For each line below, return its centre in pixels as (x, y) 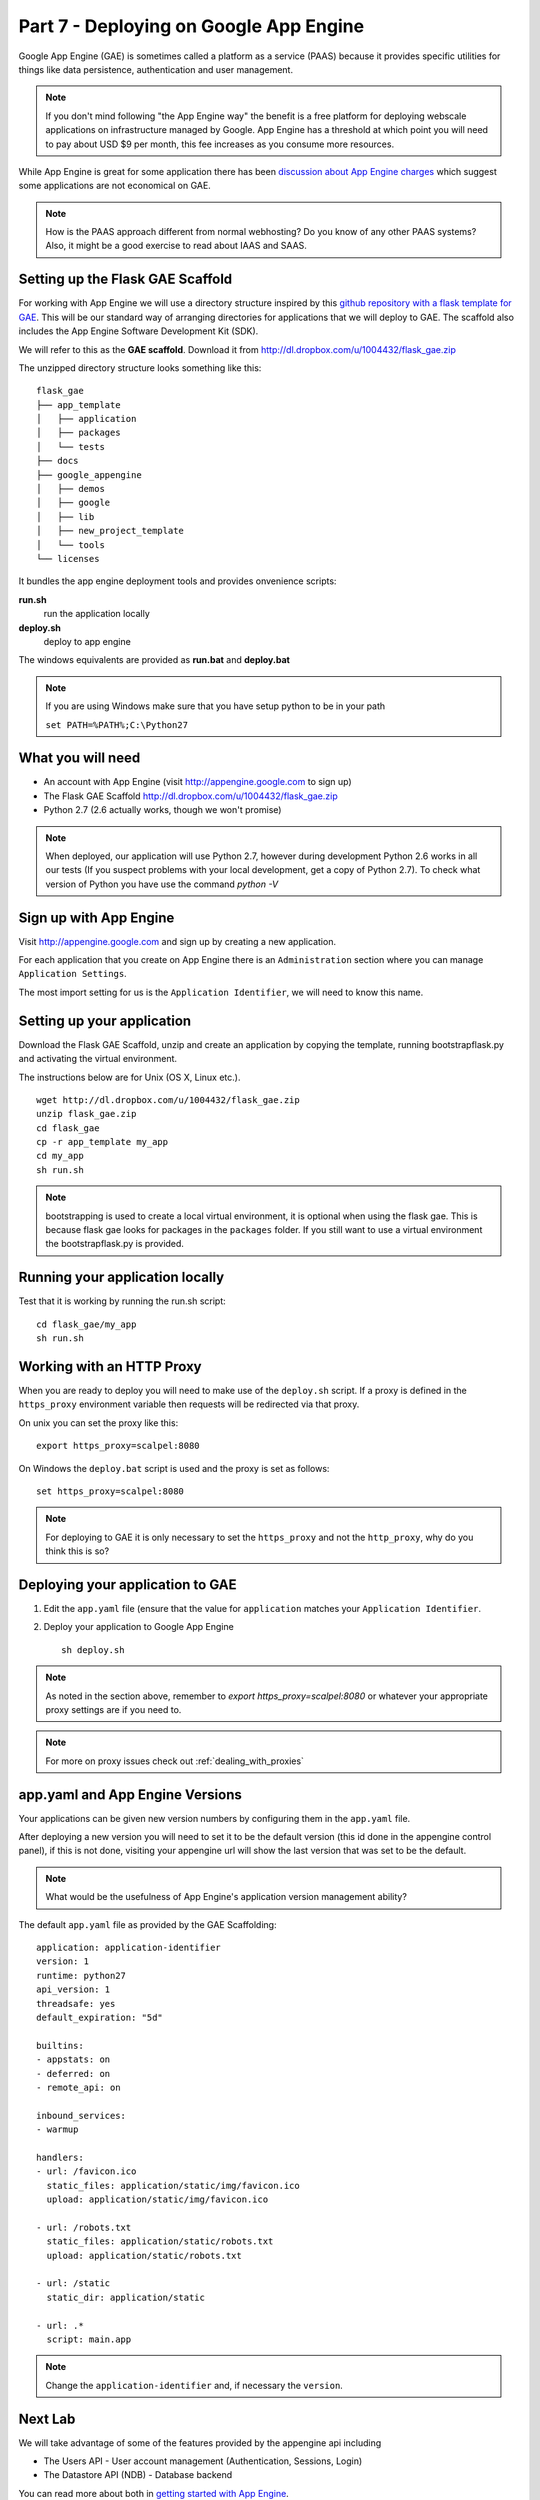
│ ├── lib (65, 516)
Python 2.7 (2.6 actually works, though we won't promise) (162, 810)
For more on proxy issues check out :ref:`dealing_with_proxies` (175, 1761)
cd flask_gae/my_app (86, 1324)
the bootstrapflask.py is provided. (115, 1244)
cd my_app (60, 1156)
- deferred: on (73, 2073)
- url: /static (73, 2283)
